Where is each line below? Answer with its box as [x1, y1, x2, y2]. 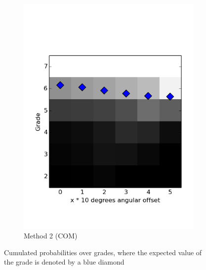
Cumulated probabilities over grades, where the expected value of [4, 247, 202, 257]
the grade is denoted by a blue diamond [4, 257, 124, 267]
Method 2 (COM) [24, 231, 78, 241]
